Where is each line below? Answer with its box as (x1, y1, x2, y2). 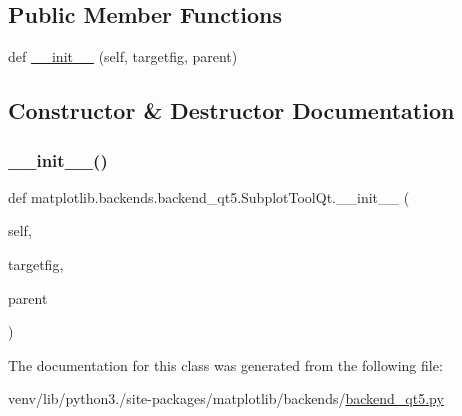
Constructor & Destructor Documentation (8, 95, 455, 126)
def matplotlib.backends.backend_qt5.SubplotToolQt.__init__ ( (8, 186, 410, 207)
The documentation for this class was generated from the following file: (8, 354, 443, 375)
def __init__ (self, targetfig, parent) (8, 46, 238, 67)
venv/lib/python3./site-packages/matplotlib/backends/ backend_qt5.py (8, 388, 444, 409)
